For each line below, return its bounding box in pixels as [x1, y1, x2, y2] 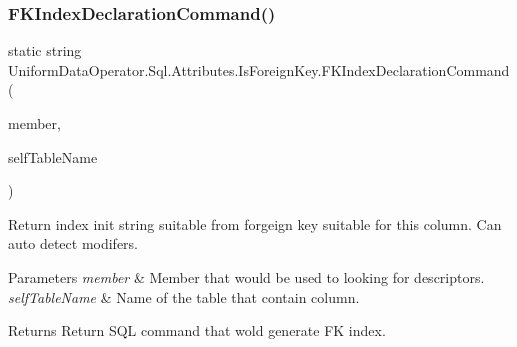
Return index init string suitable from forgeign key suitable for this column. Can [8, 213, 502, 234]
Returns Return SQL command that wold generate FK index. [8, 320, 386, 341]
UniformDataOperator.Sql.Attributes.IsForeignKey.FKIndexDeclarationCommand [8, 59, 510, 80]
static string [8, 40, 82, 61]
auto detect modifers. [8, 233, 139, 254]
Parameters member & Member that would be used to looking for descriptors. [8, 266, 485, 287]
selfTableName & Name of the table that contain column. [8, 286, 360, 307]
